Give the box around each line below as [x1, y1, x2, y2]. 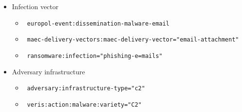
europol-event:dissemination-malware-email [27, 20, 170, 27]
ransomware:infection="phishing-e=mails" [27, 52, 162, 59]
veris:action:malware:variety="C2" [27, 101, 142, 108]
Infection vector [12, 1, 59, 11]
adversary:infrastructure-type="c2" [27, 85, 145, 92]
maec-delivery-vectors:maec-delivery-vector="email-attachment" [27, 36, 239, 43]
